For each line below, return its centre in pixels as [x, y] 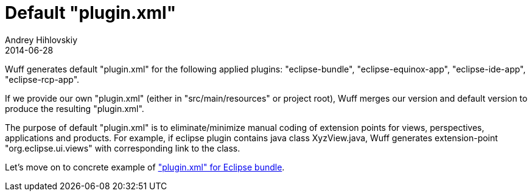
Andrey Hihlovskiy [41, 40]
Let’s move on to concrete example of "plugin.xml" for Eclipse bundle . [145, 167]
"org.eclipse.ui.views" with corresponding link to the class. [123, 148]
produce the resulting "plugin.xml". [75, 108]
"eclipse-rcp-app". [42, 79]
